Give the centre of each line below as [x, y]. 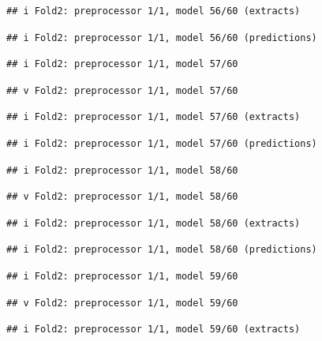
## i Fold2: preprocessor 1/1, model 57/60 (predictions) [162, 143]
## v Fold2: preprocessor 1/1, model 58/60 [122, 197]
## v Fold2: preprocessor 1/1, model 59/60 [122, 303]
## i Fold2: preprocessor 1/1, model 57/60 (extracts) [154, 117]
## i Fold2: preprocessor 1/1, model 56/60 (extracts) [154, 11]
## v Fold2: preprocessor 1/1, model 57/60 [122, 90]
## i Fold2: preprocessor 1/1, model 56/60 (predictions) [162, 37]
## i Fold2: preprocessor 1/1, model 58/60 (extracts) [154, 223]
